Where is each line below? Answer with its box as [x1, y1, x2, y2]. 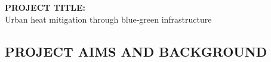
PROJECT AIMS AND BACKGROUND [5, 42, 267, 60]
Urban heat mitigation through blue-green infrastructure [5, 13, 212, 25]
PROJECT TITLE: [5, 1, 86, 13]
